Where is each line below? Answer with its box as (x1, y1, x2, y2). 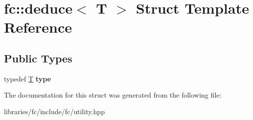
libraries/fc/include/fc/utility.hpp (4, 106, 105, 116)
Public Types (4, 50, 73, 65)
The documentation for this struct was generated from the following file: (4, 90, 222, 100)
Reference (4, 17, 72, 37)
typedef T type (4, 73, 51, 83)
